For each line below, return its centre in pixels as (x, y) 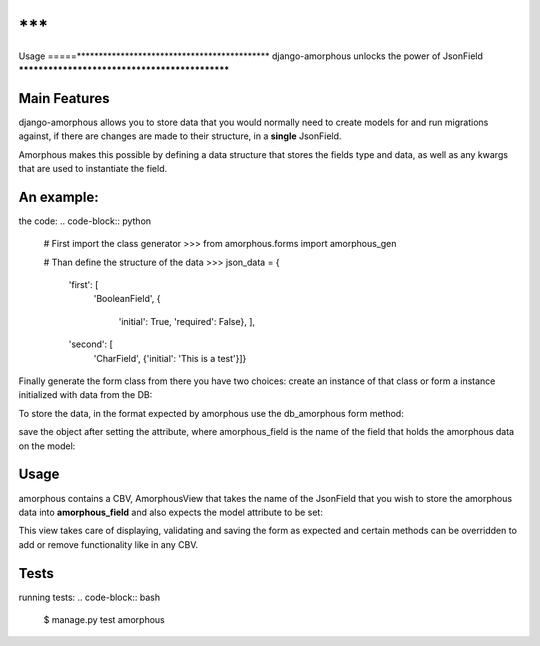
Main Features (64, 98)
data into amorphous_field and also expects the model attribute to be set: (171, 512)
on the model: (47, 446)
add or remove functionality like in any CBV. (108, 544)
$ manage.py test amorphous (104, 619)
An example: (58, 196)
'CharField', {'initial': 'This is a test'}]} (170, 358)
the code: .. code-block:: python (85, 221)
